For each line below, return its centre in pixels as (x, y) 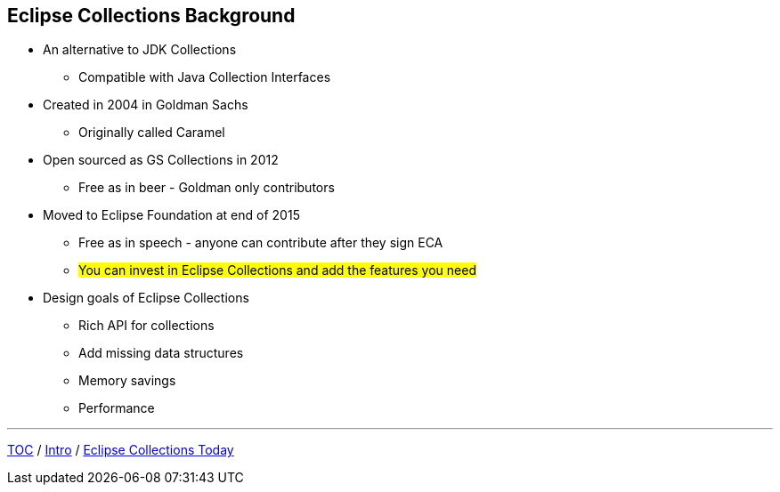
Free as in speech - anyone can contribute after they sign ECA (261, 243)
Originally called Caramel (152, 133)
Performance (117, 408)
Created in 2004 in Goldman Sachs (146, 105)
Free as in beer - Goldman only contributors (207, 188)
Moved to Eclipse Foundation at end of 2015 (171, 215)
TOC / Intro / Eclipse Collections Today (121, 450)
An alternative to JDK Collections (140, 50)
